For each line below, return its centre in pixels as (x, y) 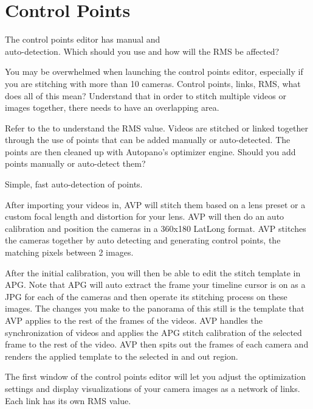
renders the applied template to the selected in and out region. (122, 356)
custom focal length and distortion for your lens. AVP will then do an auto (145, 216)
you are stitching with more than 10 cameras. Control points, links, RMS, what (153, 83)
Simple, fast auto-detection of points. (74, 184)
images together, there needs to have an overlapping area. (112, 107)
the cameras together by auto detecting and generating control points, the (143, 240)
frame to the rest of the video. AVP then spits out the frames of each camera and (157, 344)
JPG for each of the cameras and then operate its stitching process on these (146, 296)
